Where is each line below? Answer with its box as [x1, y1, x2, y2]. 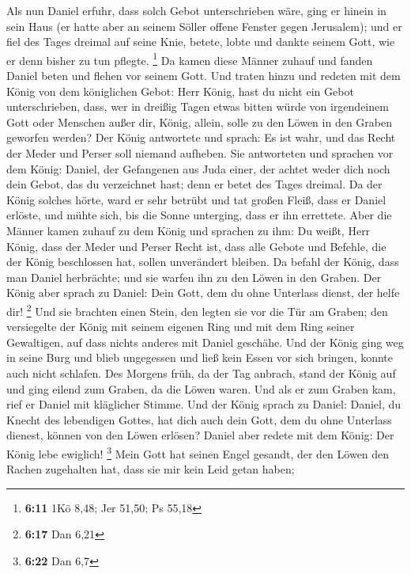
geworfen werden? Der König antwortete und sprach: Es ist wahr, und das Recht [6, 129, 396, 146]
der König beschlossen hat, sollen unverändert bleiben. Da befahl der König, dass [6, 253, 399, 270]
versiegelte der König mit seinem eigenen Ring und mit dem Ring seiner [6, 318, 355, 335]
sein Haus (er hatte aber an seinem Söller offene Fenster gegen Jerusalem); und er [6, 17, 402, 34]
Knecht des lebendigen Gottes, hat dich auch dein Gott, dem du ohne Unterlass [6, 411, 392, 428]
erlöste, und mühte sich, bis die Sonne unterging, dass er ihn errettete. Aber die [6, 207, 392, 223]
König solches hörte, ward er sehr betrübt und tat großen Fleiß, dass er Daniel [6, 191, 386, 207]
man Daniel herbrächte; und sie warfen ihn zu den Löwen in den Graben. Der [6, 268, 382, 285]
